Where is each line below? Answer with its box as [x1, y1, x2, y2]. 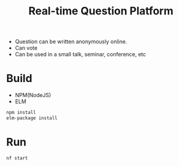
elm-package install [6, 115, 58, 121]
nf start [6, 155, 28, 161]
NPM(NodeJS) [14, 92, 51, 99]
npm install [6, 110, 36, 116]
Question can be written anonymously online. [14, 38, 127, 46]
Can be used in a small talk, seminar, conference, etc [14, 51, 146, 58]
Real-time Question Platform [28, 4, 174, 18]
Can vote [14, 44, 38, 52]
